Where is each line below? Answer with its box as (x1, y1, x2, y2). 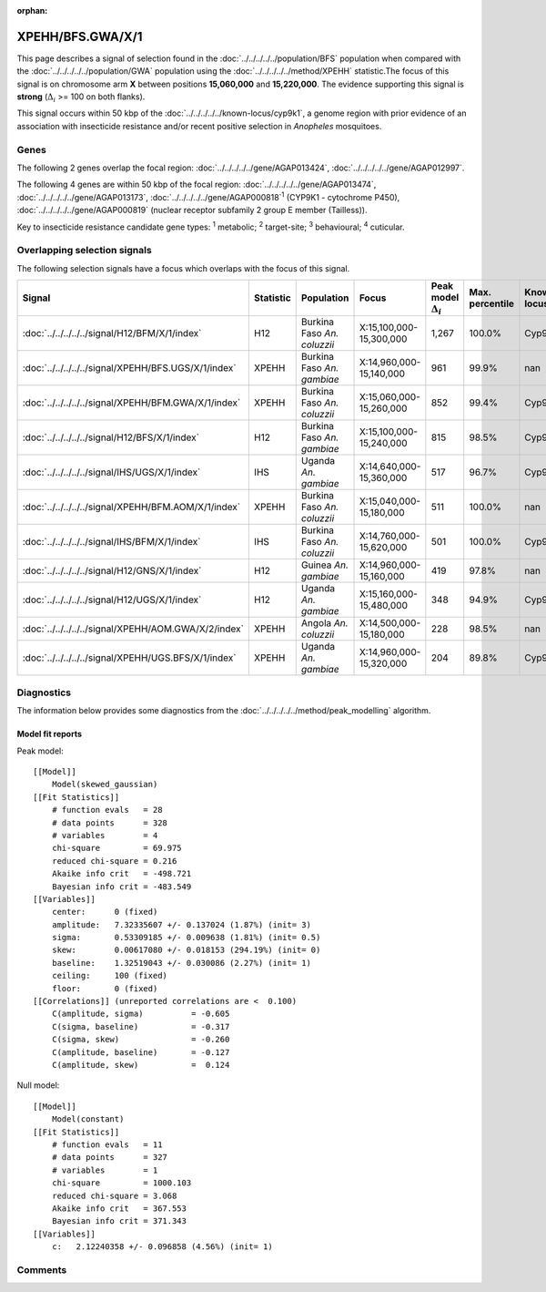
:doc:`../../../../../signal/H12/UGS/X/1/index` (22, 593, 202, 606)
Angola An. (300, 617, 349, 630)
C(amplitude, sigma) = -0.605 (51, 1009, 230, 1020)
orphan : (16, 5, 48, 15)
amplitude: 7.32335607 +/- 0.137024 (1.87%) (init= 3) (51, 919, 311, 929)
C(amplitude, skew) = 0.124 (51, 1060, 230, 1070)
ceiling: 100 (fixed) (51, 970, 168, 981)
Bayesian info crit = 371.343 (51, 1216, 187, 1226)
